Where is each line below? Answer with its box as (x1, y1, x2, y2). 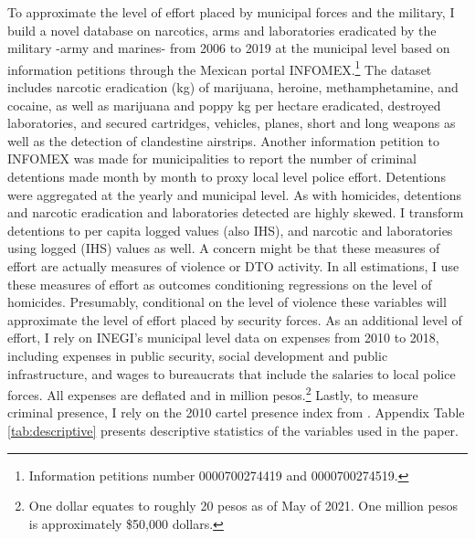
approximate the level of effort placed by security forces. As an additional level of (7, 310, 462, 329)
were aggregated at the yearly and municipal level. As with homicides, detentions (7, 185, 461, 204)
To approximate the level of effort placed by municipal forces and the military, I (7, 3, 455, 21)
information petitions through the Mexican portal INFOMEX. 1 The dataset (7, 57, 432, 79)
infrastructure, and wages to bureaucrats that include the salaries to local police (7, 364, 456, 383)
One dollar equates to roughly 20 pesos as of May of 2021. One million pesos (28, 496, 458, 515)
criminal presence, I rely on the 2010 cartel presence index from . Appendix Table (7, 403, 465, 422)
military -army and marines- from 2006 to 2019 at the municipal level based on (7, 38, 450, 58)
